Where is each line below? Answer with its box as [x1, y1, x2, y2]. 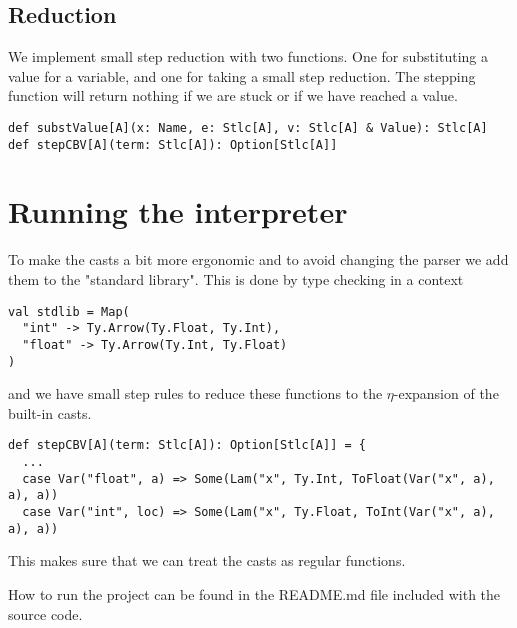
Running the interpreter [8, 191, 348, 232]
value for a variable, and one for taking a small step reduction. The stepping [8, 65, 476, 86]
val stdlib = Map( [8, 304, 130, 319]
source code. [8, 603, 83, 624]
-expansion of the [393, 383, 499, 404]
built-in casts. [8, 402, 92, 423]
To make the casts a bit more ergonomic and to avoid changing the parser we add [8, 249, 509, 270]
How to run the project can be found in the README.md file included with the [8, 583, 501, 604]
